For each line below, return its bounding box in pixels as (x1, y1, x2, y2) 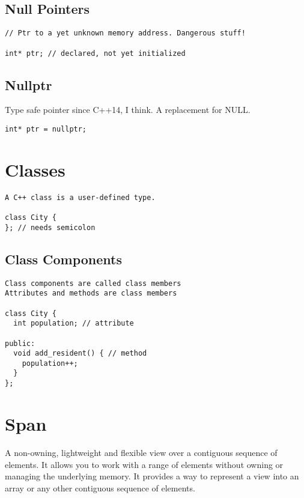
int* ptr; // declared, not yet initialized (5, 49, 186, 58)
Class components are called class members (5, 279, 181, 288)
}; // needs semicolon (5, 223, 96, 232)
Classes (5, 157, 65, 181)
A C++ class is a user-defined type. (5, 193, 156, 202)
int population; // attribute (13, 319, 134, 328)
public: (5, 339, 35, 348)
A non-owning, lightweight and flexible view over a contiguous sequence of (5, 446, 278, 458)
